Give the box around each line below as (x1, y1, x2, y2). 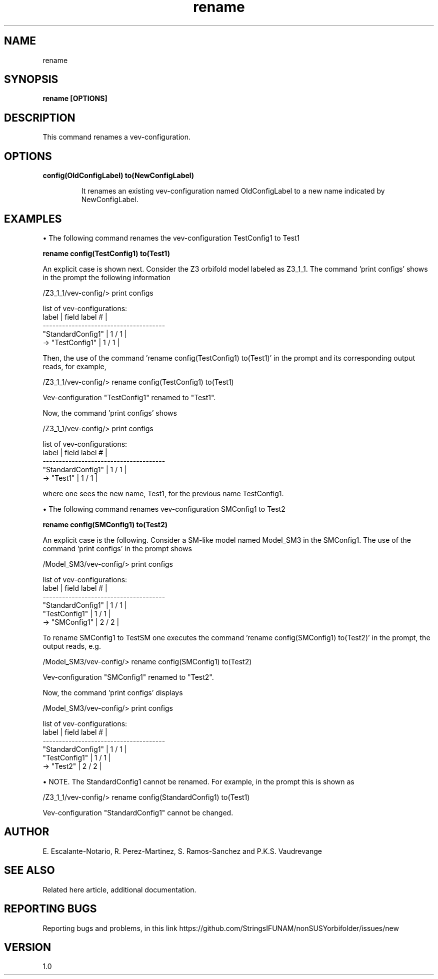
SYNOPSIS (4, 73, 58, 86)
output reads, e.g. (42, 641, 101, 650)
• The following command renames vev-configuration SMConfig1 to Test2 (42, 504, 285, 513)
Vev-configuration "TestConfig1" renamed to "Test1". (42, 393, 216, 402)
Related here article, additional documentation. (42, 885, 196, 894)
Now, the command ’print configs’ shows (42, 408, 177, 417)
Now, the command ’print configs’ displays (42, 688, 183, 697)
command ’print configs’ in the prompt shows (42, 544, 192, 553)
